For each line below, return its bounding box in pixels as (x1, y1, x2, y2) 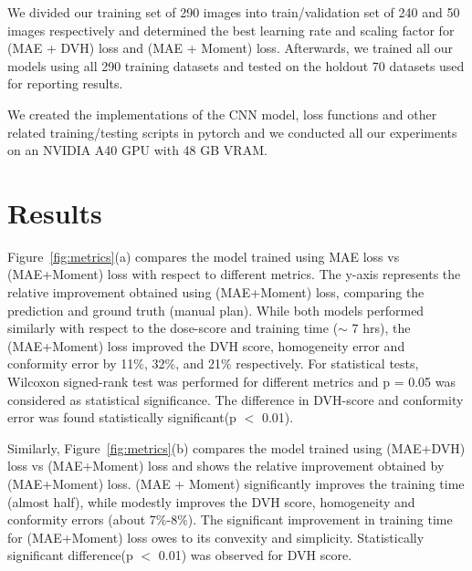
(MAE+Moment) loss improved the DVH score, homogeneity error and (7, 336, 405, 355)
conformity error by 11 (7, 354, 134, 373)
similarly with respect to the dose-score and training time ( (7, 318, 339, 337)
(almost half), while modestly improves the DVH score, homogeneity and (7, 492, 415, 511)
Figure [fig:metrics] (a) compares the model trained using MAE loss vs (7, 246, 400, 265)
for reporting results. (7, 74, 123, 93)
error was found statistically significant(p (7, 408, 236, 427)
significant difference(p (7, 545, 133, 565)
